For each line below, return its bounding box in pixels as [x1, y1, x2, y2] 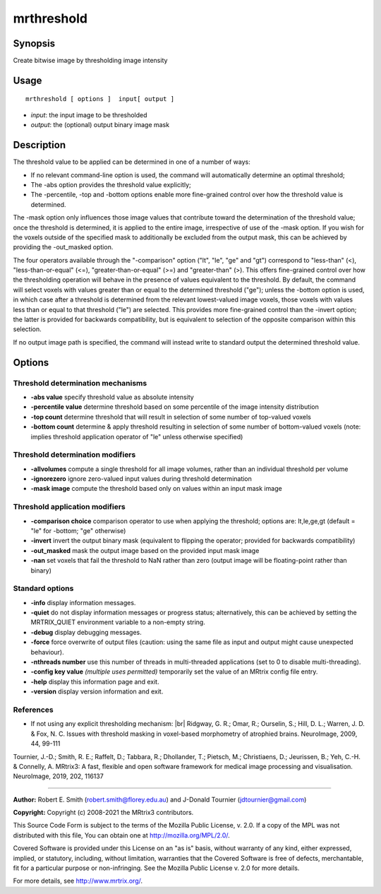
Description [13, 139, 66, 151]
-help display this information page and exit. [30, 677, 159, 686]
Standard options [13, 583, 74, 593]
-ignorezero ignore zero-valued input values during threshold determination [30, 475, 252, 483]
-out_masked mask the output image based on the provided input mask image [30, 546, 260, 554]
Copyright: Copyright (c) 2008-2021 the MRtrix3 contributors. [13, 809, 194, 817]
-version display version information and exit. [30, 687, 164, 696]
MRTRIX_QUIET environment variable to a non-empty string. [30, 618, 206, 626]
